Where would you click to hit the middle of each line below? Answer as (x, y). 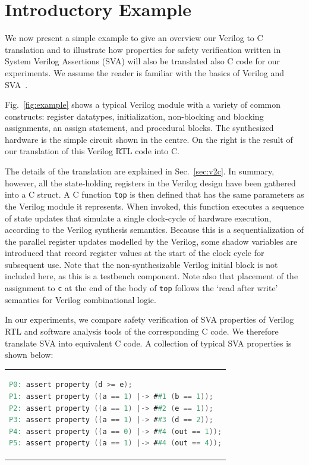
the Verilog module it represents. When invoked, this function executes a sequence (154, 206)
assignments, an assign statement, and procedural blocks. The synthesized (139, 128)
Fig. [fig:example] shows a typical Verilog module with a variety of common (143, 104)
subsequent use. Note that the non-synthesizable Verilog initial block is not (141, 264)
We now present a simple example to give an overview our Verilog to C (134, 38)
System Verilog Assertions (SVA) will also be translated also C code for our (143, 61)
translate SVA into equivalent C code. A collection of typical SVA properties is (148, 343)
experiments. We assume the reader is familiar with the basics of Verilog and (145, 72)
